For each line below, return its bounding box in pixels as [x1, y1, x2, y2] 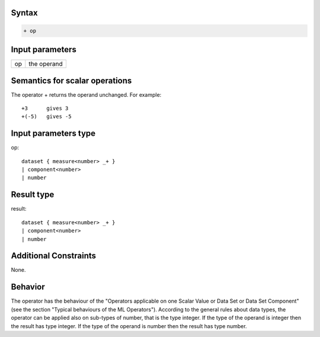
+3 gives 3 [21, 105, 69, 112]
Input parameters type [11, 128, 96, 139]
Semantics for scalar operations [11, 75, 132, 85]
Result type [11, 190, 55, 200]
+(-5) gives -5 [21, 113, 72, 120]
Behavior [11, 282, 46, 292]
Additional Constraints [11, 251, 97, 261]
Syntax [11, 8, 38, 18]
